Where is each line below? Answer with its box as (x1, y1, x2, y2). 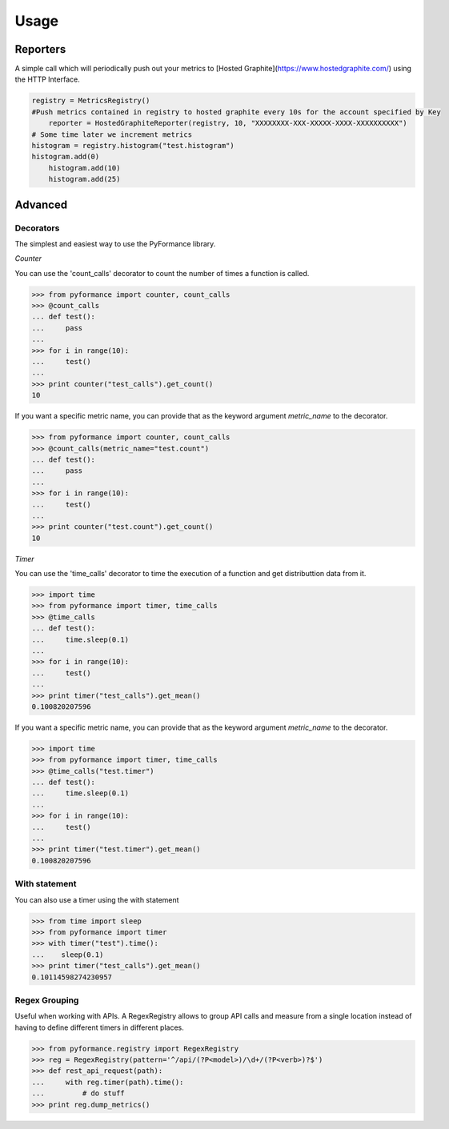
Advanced (14, 198, 68, 211)
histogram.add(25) (48, 174, 121, 184)
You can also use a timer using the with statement (14, 895, 179, 904)
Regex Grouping (14, 995, 79, 1006)
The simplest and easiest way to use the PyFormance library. (14, 238, 216, 248)
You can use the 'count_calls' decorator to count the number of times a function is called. (14, 268, 310, 278)
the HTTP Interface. (14, 74, 80, 84)
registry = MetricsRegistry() (31, 96, 150, 106)
